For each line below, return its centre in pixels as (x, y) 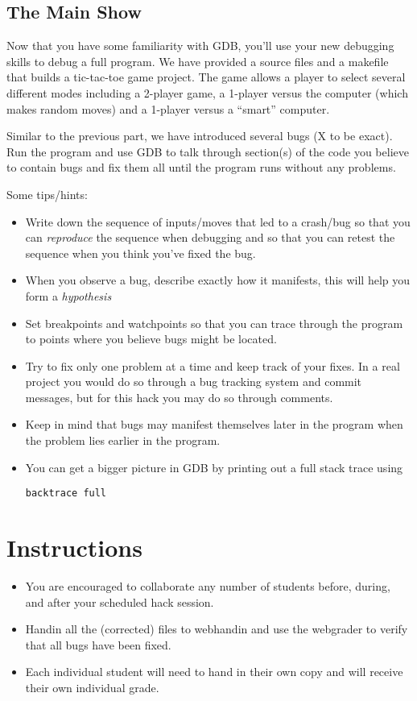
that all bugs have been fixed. (98, 644)
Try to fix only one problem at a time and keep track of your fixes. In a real (213, 365)
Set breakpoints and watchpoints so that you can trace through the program (214, 323)
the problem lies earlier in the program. (123, 440)
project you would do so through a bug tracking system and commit (194, 382)
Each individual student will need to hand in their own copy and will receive (214, 672)
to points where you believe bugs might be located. (151, 339)
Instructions (74, 548)
